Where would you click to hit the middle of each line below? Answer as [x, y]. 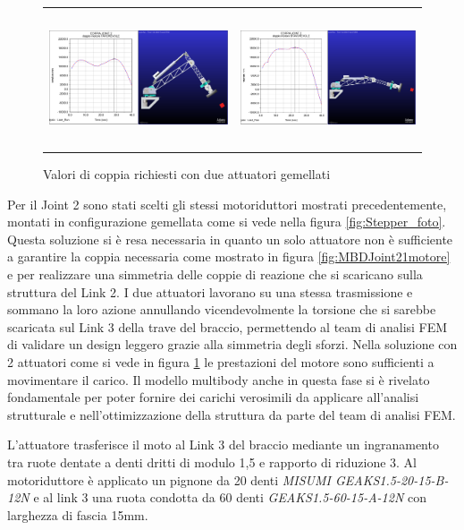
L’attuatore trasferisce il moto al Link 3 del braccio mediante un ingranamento [223, 445]
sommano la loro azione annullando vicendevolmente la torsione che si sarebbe [222, 309]
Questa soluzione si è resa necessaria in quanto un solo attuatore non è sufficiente [230, 239]
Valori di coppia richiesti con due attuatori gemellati [187, 174]
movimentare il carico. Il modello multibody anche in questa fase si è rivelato [219, 379]
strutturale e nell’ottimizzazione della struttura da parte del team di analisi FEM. [232, 414]
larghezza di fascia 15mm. [78, 514]
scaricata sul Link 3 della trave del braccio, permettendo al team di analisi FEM [228, 326]
